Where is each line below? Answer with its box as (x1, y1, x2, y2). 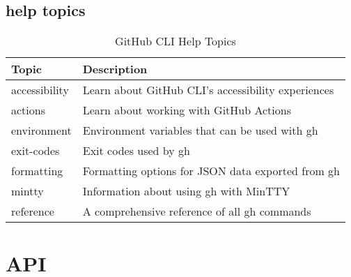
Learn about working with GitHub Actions (82, 102, 291, 119)
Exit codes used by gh (82, 142, 190, 159)
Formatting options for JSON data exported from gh (82, 163, 340, 179)
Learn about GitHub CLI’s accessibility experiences (82, 82, 334, 98)
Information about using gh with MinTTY (82, 183, 290, 200)
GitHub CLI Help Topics (115, 33, 236, 50)
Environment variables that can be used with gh (82, 122, 318, 139)
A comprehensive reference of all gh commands (82, 203, 311, 220)
